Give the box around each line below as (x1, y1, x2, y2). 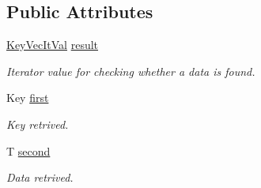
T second (6, 142, 51, 159)
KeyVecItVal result (6, 36, 99, 53)
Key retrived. (6, 115, 69, 132)
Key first (6, 89, 49, 106)
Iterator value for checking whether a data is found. (6, 62, 255, 79)
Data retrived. (6, 169, 74, 186)
